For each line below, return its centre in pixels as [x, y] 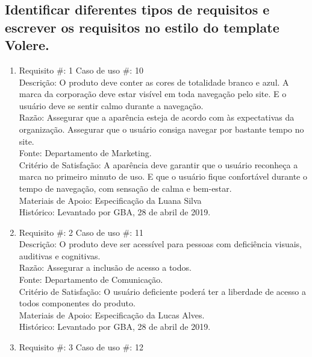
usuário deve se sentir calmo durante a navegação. [111, 105]
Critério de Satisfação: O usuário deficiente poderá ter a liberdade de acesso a [162, 291]
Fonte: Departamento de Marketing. [85, 153]
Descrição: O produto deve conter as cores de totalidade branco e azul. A [154, 82]
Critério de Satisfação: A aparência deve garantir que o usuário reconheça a [158, 164]
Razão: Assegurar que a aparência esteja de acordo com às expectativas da [157, 117]
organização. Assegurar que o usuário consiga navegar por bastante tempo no [161, 129]
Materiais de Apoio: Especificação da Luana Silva [110, 200]
